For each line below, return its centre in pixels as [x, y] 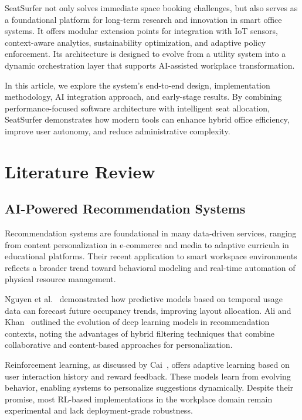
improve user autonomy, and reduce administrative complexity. [118, 131]
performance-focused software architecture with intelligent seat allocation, [137, 108]
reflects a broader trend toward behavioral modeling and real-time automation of [150, 267]
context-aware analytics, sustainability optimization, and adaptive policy [135, 42]
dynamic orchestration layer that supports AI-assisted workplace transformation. [150, 65]
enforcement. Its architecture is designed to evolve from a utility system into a [145, 54]
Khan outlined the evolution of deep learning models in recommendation [137, 322]
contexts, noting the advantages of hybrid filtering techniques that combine [140, 333]
